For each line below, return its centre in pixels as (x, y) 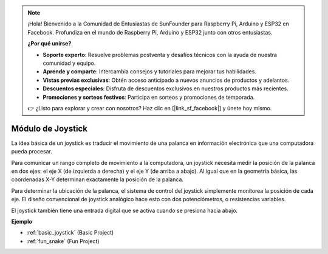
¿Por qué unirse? (50, 44)
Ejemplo (22, 221)
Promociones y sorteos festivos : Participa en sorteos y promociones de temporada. (149, 97)
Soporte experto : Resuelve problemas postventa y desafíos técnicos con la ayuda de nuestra (160, 55)
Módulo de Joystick (50, 128)
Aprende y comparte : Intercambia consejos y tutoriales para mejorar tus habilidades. (149, 72)
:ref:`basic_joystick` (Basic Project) (70, 233)
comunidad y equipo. (69, 63)
